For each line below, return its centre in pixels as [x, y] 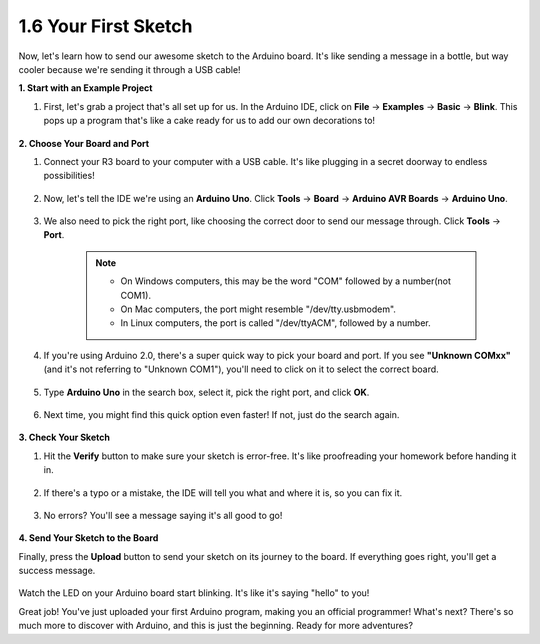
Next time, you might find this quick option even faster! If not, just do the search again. [221, 414]
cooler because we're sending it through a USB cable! [129, 69]
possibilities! [69, 176]
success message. [57, 571]
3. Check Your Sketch [64, 437]
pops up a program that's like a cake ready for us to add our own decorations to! [209, 121]
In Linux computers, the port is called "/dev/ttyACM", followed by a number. [275, 323]
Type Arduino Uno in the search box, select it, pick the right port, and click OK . [206, 392]
